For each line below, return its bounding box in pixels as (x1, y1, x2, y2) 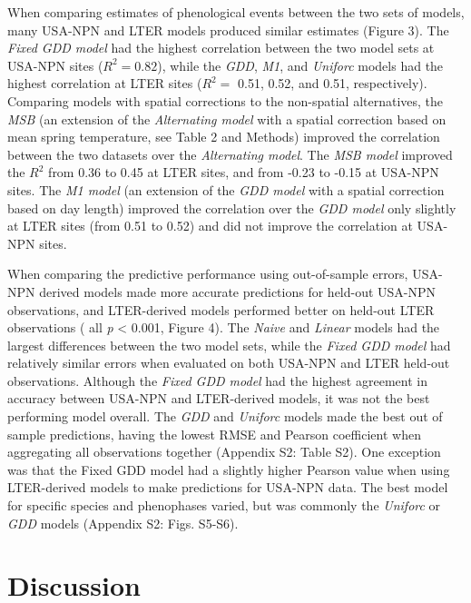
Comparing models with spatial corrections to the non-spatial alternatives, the (7, 91, 444, 110)
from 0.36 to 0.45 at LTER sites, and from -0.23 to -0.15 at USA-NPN (48, 163, 439, 182)
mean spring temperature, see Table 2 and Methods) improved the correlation (7, 127, 440, 146)
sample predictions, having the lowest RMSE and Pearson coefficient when (7, 424, 421, 443)
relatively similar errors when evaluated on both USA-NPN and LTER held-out (7, 353, 450, 372)
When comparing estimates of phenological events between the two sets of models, (7, 3, 465, 21)
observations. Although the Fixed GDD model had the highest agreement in (7, 371, 427, 390)
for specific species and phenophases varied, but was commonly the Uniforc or (7, 496, 441, 515)
